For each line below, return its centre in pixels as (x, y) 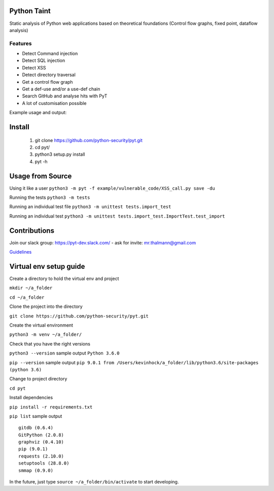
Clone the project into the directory (46, 306)
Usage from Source (41, 176)
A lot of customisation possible (54, 103)
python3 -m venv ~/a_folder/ (46, 335)
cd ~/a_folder (27, 297)
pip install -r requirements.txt (51, 407)
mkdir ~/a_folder (31, 288)
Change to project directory (38, 379)
